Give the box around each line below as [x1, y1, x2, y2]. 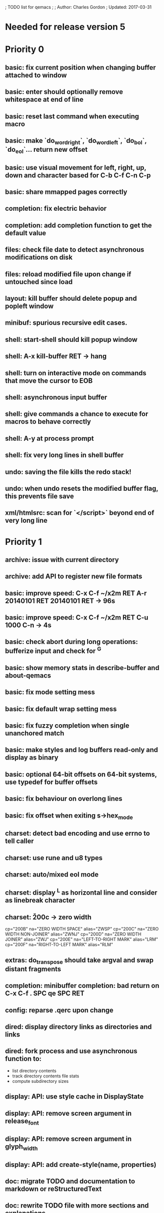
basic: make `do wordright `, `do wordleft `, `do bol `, [5, 136, 147, 146]
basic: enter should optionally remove [5, 88, 123, 96]
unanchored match [5, 729, 65, 737]
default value [5, 228, 47, 237]
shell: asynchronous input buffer [5, 393, 107, 401]
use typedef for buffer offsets [5, 778, 98, 786]
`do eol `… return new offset [5, 145, 88, 155]
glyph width [5, 1142, 38, 1152]
